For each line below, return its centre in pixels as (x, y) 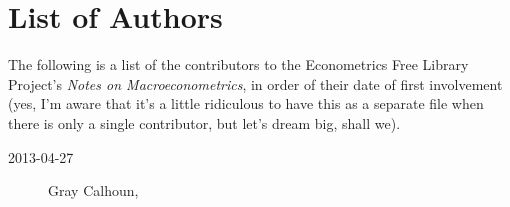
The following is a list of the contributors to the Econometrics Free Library (238, 64)
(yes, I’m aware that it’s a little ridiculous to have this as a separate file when (246, 103)
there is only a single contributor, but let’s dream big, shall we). (204, 122)
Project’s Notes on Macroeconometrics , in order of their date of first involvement (255, 83)
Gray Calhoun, (93, 190)
